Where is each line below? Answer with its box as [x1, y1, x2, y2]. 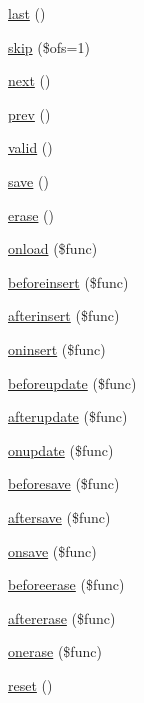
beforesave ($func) [8, 473, 120, 494]
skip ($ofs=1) [8, 36, 90, 57]
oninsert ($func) [8, 338, 106, 359]
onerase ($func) [8, 641, 102, 662]
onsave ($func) [8, 540, 97, 561]
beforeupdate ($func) [8, 372, 137, 393]
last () [8, 3, 46, 23]
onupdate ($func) [8, 439, 114, 460]
